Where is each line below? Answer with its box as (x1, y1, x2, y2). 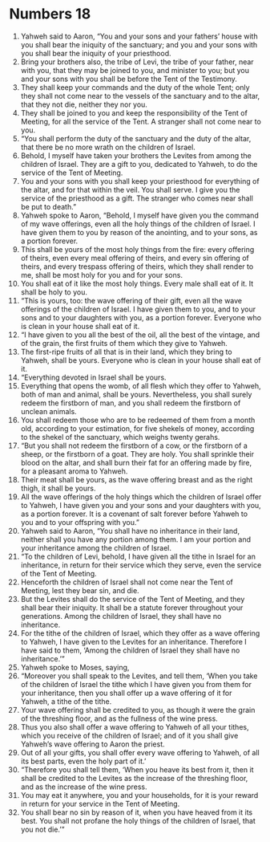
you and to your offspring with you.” (20, 517, 139, 527)
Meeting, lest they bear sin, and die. (20, 585, 139, 595)
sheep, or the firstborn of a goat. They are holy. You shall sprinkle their (20, 449, 255, 458)
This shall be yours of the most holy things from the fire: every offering (20, 244, 255, 254)
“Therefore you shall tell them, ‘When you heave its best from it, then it (20, 764, 254, 775)
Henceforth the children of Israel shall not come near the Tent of (20, 577, 233, 587)
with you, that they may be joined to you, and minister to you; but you (20, 65, 250, 75)
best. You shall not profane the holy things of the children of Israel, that (20, 816, 256, 825)
